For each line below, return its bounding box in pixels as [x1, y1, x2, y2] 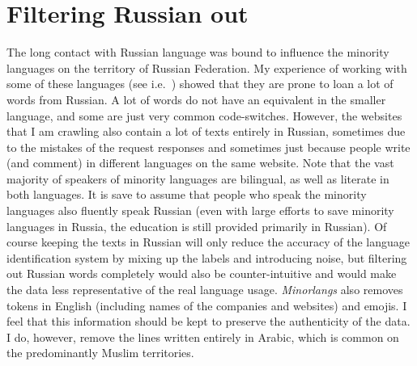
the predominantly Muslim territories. [6, 344, 194, 361]
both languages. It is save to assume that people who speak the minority [6, 186, 367, 203]
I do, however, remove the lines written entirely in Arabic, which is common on [6, 328, 399, 345]
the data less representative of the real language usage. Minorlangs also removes [6, 281, 403, 298]
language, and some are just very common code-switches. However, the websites [6, 107, 402, 124]
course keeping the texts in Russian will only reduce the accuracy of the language [6, 233, 410, 250]
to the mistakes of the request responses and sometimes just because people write [6, 138, 411, 155]
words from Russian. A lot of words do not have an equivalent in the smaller [6, 90, 386, 107]
